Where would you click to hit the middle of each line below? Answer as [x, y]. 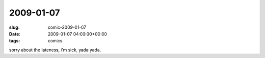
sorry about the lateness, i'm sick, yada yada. [55, 50]
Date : [15, 34]
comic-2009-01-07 [67, 27]
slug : [14, 27]
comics [55, 41]
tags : [14, 41]
